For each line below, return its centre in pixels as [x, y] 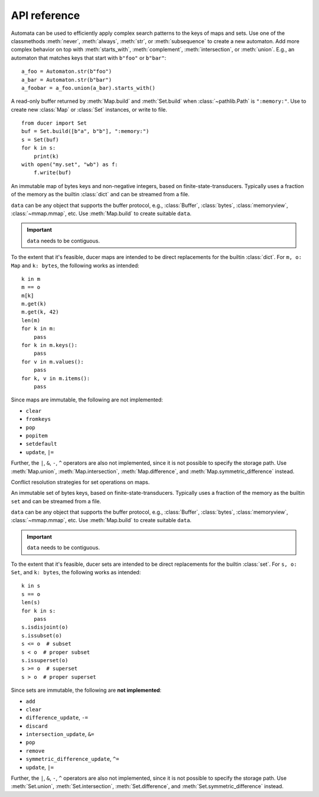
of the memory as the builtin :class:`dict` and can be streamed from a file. [100, 195]
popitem [37, 435]
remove [35, 751]
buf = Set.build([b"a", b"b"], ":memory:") [85, 131]
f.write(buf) [52, 173]
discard [37, 726]
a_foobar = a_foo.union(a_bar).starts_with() [89, 88]
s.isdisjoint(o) [45, 627]
